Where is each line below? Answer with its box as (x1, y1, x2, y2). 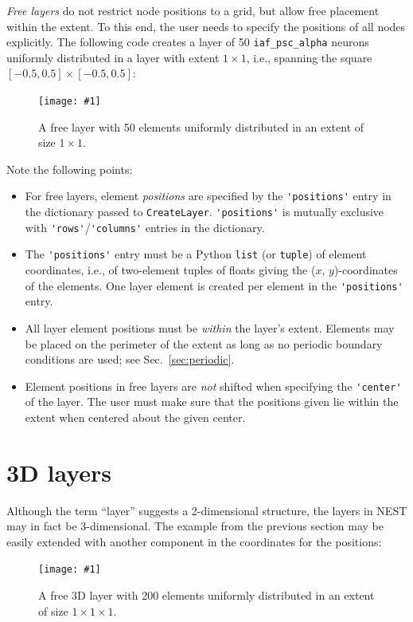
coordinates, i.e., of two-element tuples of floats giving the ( (25, 262, 316, 278)
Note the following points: (6, 160, 133, 177)
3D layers (6, 455, 112, 488)
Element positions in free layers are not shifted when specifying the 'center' (25, 377, 402, 394)
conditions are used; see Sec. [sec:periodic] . (25, 351, 235, 368)
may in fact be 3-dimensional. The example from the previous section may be (6, 518, 384, 534)
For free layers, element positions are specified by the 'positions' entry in (25, 187, 392, 204)
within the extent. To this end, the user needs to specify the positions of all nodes (6, 18, 406, 34)
